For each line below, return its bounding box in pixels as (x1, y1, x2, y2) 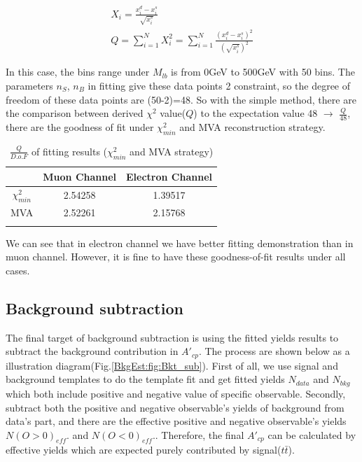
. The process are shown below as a (198, 344, 350, 358)
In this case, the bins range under (6, 64, 150, 79)
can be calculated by (267, 427, 356, 442)
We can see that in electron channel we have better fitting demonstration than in (6, 235, 354, 250)
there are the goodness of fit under (6, 120, 154, 134)
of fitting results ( (32, 143, 108, 158)
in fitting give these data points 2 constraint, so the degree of (88, 78, 351, 92)
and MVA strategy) (130, 143, 214, 158)
